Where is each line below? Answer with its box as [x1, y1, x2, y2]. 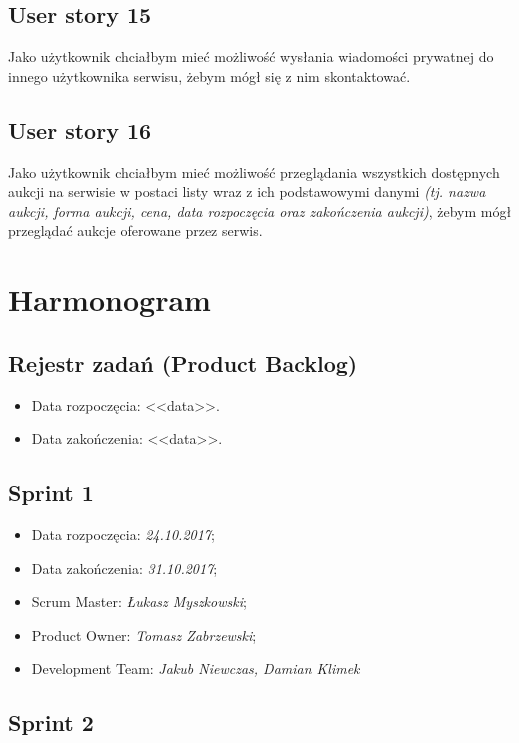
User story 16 [8, 114, 152, 145]
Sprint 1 [8, 477, 94, 508]
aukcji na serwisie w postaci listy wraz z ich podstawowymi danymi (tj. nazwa [8, 181, 486, 202]
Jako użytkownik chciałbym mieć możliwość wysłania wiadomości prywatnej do [8, 46, 494, 67]
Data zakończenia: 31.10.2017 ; [31, 557, 218, 578]
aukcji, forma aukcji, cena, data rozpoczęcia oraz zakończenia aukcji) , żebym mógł [8, 200, 512, 221]
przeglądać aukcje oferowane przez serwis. [8, 220, 263, 241]
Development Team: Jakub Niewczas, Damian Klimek [31, 658, 360, 679]
